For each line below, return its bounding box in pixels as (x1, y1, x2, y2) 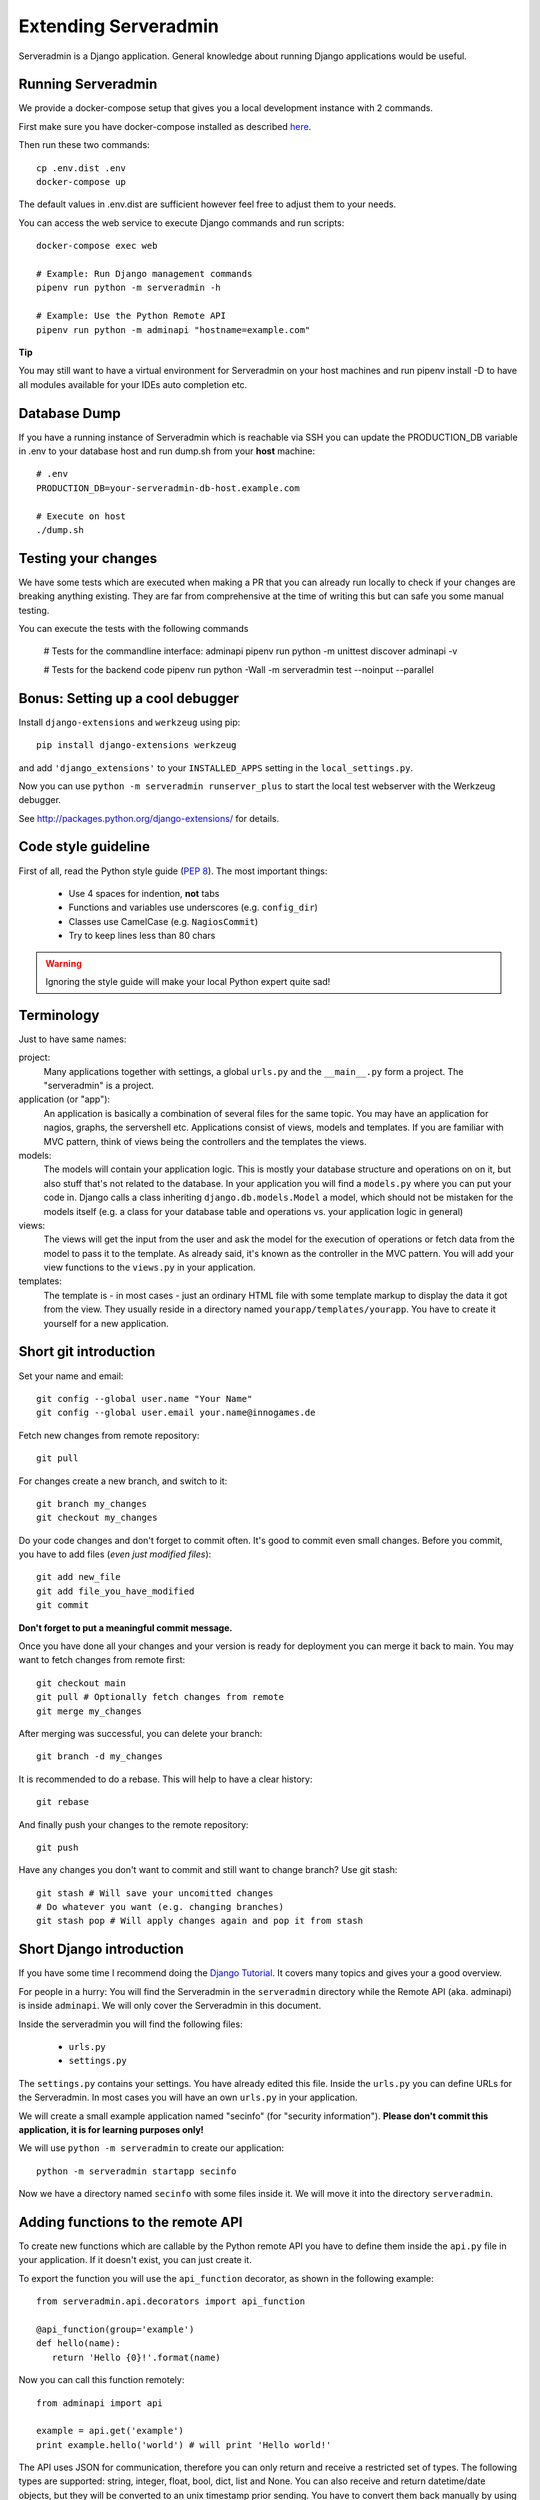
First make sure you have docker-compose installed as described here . (18, 120, 312, 132)
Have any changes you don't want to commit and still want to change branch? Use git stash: (18, 1864, 398, 1876)
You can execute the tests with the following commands (18, 623, 249, 635)
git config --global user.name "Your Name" (36, 1393, 253, 1404)
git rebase (36, 1796, 90, 1808)
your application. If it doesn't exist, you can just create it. (18, 2254, 252, 2266)
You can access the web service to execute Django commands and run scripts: (18, 216, 345, 229)
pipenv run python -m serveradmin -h (36, 282, 222, 294)
